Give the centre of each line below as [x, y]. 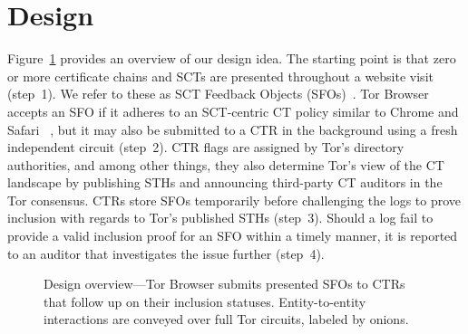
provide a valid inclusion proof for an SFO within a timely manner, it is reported [233, 236]
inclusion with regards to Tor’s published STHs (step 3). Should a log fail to [220, 218]
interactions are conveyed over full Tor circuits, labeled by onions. [226, 319]
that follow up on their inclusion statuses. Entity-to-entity [205, 301]
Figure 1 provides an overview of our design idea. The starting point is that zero [232, 58]
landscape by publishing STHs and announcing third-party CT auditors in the [225, 182]
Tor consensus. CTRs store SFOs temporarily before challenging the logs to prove [234, 200]
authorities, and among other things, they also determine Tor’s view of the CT [226, 164]
